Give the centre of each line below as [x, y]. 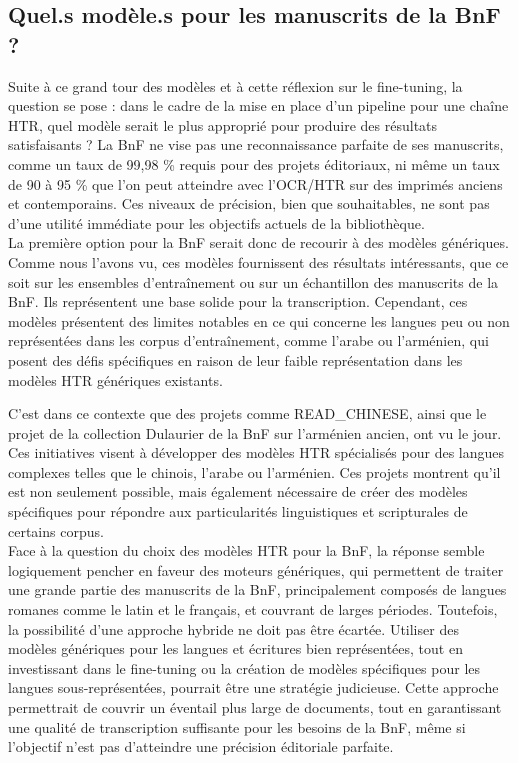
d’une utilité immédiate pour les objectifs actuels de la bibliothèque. [216, 222]
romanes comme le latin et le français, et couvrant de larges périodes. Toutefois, [253, 609]
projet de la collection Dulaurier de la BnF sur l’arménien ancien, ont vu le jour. [255, 432]
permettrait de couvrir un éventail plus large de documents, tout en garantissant [255, 707]
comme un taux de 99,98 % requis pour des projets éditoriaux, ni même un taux [254, 163]
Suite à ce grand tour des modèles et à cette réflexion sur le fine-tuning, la [235, 85]
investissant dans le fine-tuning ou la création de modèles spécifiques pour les [244, 667]
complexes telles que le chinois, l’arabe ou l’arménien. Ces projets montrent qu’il [254, 471]
